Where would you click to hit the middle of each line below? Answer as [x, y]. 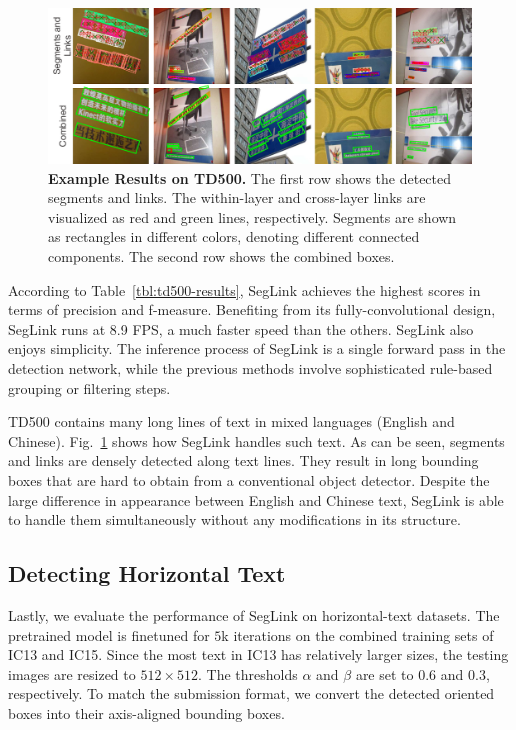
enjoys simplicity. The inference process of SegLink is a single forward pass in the [257, 348]
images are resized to [72, 673]
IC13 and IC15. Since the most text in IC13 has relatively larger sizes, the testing [258, 654]
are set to [384, 673]
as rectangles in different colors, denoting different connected [234, 236]
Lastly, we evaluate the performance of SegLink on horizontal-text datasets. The [254, 614]
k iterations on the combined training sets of [357, 634]
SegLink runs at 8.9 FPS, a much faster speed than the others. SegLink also [241, 328]
